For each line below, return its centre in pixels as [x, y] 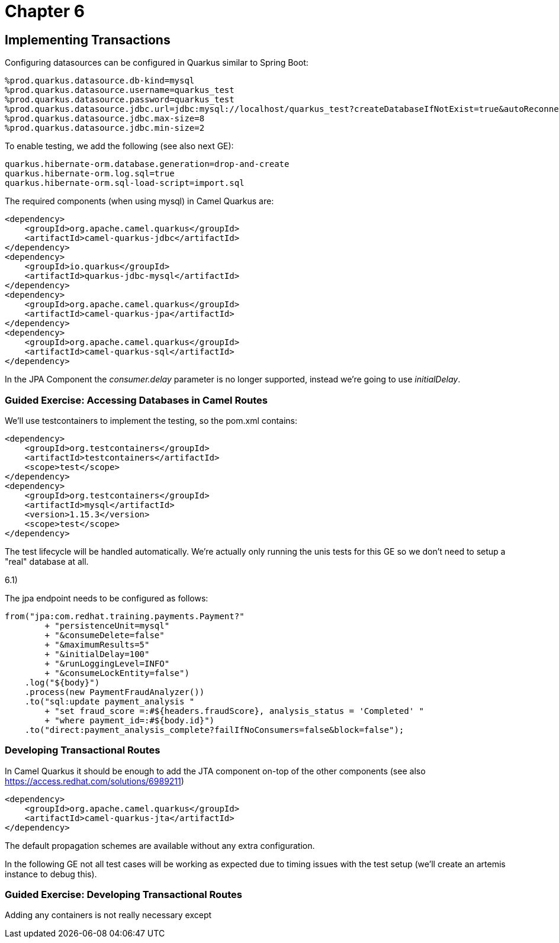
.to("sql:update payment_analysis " [110, 701]
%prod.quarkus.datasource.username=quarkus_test [120, 90]
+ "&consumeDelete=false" [105, 635]
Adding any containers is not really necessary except [108, 915]
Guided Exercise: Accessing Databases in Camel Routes [136, 400]
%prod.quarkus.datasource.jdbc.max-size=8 [105, 119]
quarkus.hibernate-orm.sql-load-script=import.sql [125, 183]
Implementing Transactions [88, 40]
